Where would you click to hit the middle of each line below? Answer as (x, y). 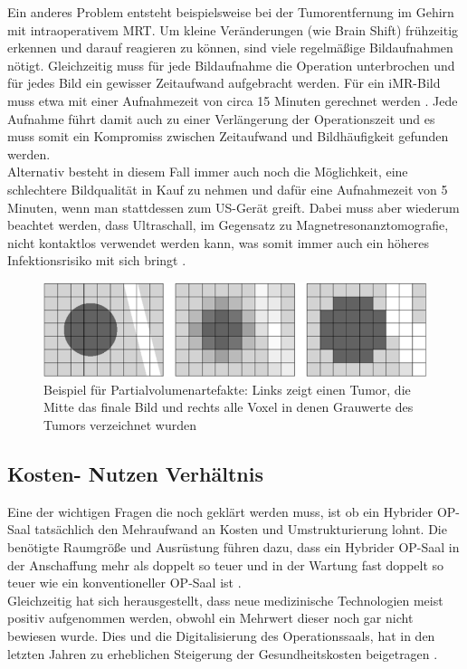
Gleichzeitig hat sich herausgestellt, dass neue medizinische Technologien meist (225, 600)
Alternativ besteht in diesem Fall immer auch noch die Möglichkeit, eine (208, 172)
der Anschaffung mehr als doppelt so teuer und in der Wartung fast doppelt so (226, 564)
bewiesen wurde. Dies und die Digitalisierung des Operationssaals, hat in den (221, 636)
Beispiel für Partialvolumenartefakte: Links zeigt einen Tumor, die (227, 389)
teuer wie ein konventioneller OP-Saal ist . (124, 583)
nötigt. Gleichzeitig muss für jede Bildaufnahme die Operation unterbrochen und (231, 65)
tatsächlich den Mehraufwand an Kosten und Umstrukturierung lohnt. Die (241, 529)
